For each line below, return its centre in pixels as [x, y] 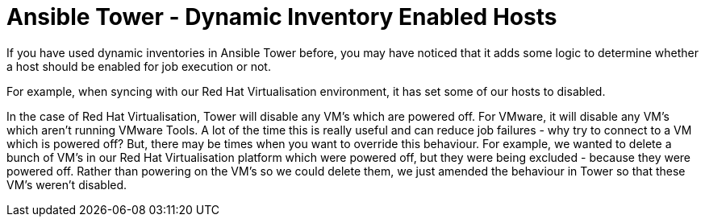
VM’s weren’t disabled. [67, 184]
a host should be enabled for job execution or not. [139, 66]
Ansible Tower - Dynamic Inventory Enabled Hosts [282, 17]
